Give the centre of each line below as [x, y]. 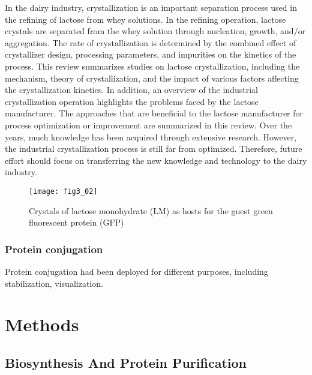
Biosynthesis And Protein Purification [126, 362]
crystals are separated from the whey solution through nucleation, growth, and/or [155, 31]
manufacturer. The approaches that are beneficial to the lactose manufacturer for [154, 113]
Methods [42, 324]
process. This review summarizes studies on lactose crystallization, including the [152, 66]
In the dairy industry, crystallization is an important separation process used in [151, 7]
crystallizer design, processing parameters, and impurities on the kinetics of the [151, 54]
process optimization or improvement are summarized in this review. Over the [148, 124]
